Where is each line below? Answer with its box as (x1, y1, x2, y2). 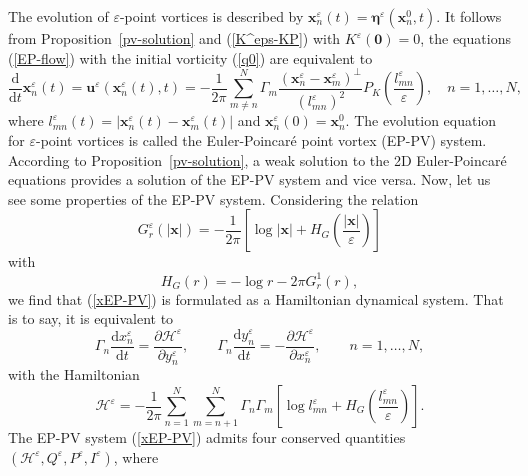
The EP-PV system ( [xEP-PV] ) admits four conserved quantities (8, 427, 406, 448)
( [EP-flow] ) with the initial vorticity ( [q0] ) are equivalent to (8, 47, 373, 68)
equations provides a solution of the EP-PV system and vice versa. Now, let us (8, 169, 491, 190)
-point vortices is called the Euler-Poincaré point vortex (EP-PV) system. (35, 130, 487, 151)
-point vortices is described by (119, 6, 304, 26)
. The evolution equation (345, 110, 497, 131)
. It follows (436, 6, 502, 26)
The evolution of (8, 6, 109, 26)
